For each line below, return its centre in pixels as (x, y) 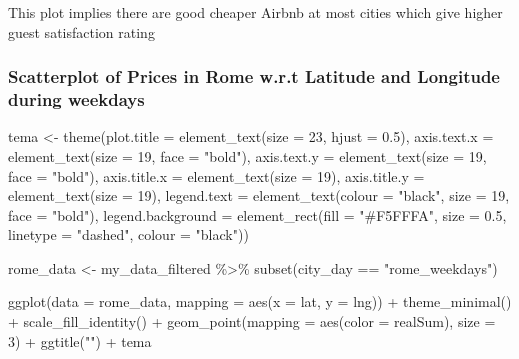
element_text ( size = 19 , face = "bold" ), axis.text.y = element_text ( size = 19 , (247, 155)
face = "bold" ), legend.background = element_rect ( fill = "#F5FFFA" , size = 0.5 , (257, 214)
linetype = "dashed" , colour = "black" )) (128, 234)
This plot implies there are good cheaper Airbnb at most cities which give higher (255, 12)
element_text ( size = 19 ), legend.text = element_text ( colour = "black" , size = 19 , (259, 195)
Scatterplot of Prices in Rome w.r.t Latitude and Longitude (254, 76)
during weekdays (76, 99)
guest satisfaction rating (81, 31)
